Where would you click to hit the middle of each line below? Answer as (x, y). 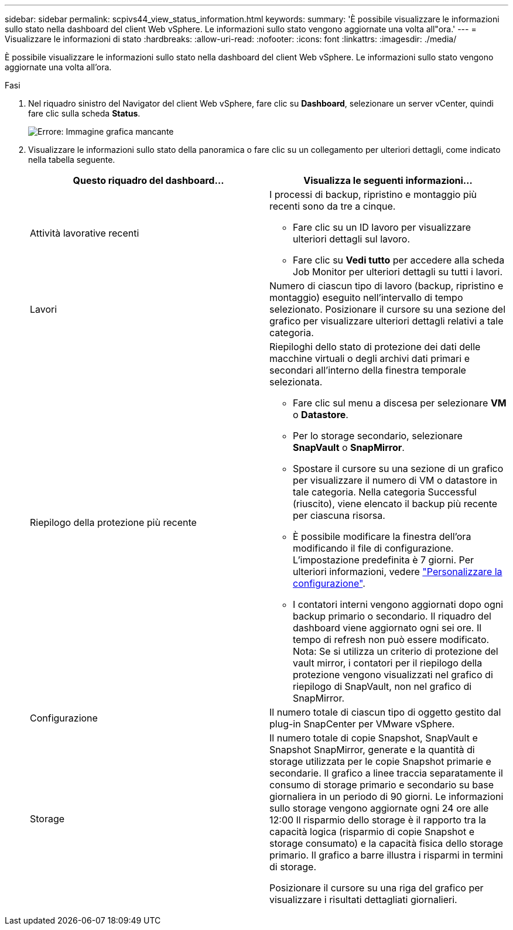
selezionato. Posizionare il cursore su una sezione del (388, 309)
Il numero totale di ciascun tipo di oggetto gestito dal (385, 712)
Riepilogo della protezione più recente (113, 522)
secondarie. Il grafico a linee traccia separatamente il (386, 773)
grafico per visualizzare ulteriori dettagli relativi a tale (387, 321)
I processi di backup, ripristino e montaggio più (373, 194)
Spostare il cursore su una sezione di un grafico (398, 469)
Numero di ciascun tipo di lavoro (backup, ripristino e (387, 286)
